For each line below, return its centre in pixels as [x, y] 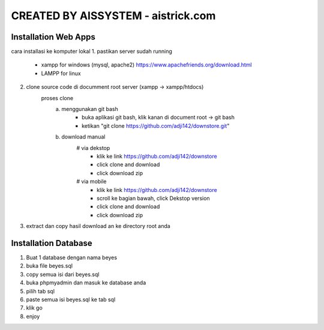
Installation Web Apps [53, 37]
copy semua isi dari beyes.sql [63, 274]
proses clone [57, 98]
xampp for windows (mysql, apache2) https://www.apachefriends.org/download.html [146, 65]
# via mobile [92, 181]
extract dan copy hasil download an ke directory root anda [98, 226]
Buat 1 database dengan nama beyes [71, 257]
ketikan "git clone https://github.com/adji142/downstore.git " [156, 125]
